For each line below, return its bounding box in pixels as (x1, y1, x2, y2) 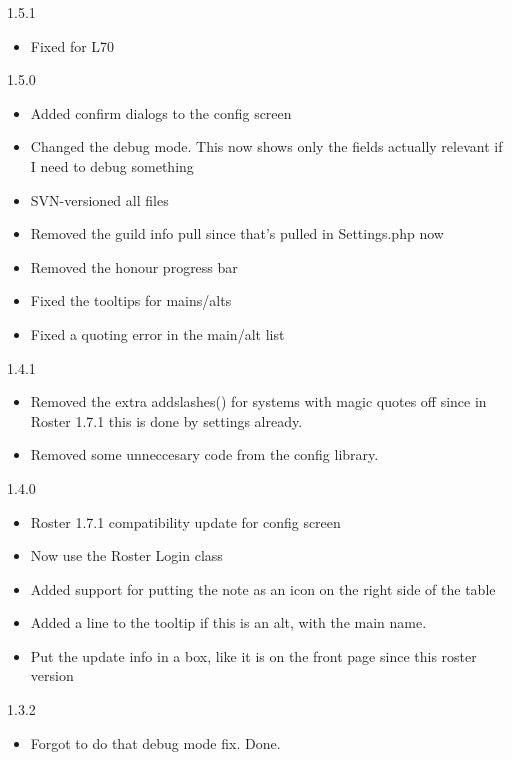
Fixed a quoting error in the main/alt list (30, 323, 285, 344)
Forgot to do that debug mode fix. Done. (30, 732, 281, 753)
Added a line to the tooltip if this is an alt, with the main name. (30, 612, 427, 633)
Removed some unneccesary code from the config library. (30, 444, 379, 465)
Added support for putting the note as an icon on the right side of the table (30, 578, 496, 599)
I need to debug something (30, 155, 194, 176)
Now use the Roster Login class (30, 545, 223, 566)
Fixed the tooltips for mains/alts (30, 290, 232, 311)
